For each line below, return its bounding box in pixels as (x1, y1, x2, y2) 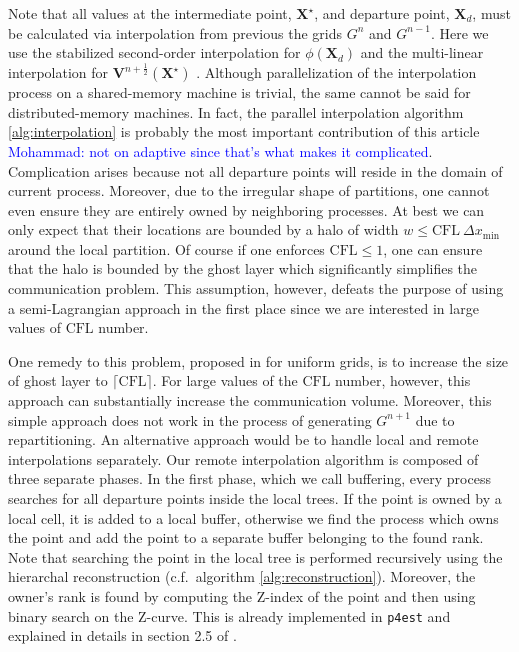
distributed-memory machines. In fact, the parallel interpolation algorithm (8, 101, 464, 122)
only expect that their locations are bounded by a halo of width (8, 219, 399, 240)
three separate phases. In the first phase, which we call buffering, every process (8, 468, 491, 489)
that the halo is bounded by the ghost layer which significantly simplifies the (8, 258, 478, 279)
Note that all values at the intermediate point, (8, 3, 292, 23)
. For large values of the (152, 370, 298, 391)
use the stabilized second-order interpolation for (8, 42, 301, 63)
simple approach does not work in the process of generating (8, 409, 372, 430)
